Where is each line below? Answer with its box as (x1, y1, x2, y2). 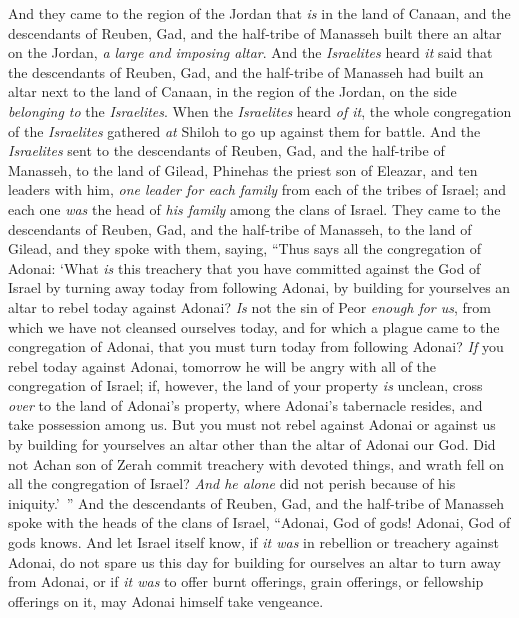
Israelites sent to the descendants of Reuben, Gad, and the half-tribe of (8, 140, 445, 161)
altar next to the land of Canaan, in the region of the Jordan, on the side (8, 81, 457, 102)
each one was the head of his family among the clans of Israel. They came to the (8, 198, 501, 219)
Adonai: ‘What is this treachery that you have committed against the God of (8, 257, 481, 278)
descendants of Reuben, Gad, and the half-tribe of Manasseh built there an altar (8, 22, 502, 43)
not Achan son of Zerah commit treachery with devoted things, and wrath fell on (8, 453, 505, 474)
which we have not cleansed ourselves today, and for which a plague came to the (8, 316, 500, 337)
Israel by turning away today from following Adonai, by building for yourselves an (8, 277, 511, 298)
